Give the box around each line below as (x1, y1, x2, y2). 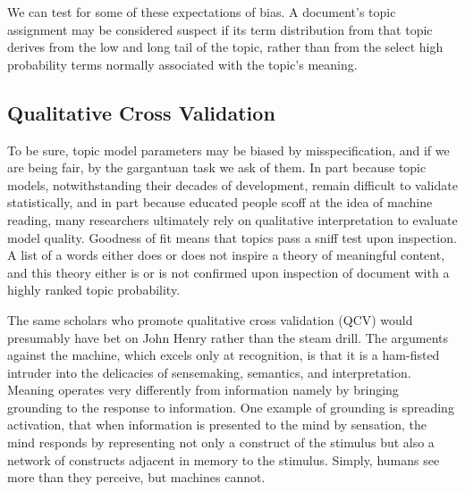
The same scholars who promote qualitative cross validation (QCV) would (7, 310, 413, 329)
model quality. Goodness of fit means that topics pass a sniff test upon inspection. (7, 228, 457, 246)
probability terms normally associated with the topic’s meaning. (7, 54, 358, 73)
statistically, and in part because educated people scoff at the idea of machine (7, 193, 433, 212)
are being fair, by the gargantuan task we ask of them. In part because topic (7, 158, 427, 177)
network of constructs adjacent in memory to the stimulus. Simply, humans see (7, 450, 440, 469)
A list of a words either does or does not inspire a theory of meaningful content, (7, 246, 445, 264)
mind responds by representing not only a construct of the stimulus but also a (7, 433, 435, 452)
